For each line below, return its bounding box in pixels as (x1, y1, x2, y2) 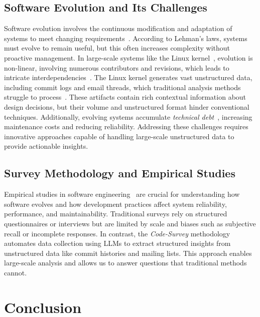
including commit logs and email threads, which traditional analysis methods (4, 82, 241, 92)
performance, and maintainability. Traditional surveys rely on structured (4, 208, 227, 219)
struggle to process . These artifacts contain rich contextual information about (4, 92, 246, 102)
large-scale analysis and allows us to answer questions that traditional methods (4, 257, 247, 268)
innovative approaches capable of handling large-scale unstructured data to (4, 131, 234, 141)
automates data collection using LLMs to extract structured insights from (4, 238, 231, 248)
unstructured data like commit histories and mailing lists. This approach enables (4, 247, 252, 258)
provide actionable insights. (4, 141, 88, 151)
